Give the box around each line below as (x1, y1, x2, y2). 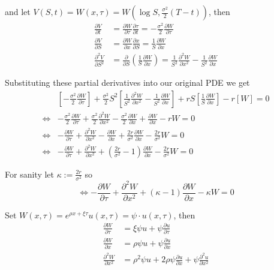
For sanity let (5, 167, 54, 180)
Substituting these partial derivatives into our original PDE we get (5, 76, 250, 89)
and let (5, 5, 31, 17)
